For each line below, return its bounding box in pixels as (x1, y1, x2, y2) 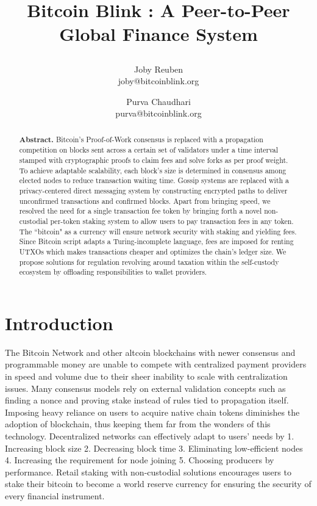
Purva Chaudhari (126, 95, 191, 107)
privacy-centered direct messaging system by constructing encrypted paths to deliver (19, 186, 288, 196)
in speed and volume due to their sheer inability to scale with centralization (5, 370, 288, 383)
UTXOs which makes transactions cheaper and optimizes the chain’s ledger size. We (19, 246, 287, 256)
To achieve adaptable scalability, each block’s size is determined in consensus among (19, 165, 287, 175)
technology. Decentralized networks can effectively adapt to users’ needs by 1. (5, 430, 294, 443)
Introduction (5, 310, 113, 335)
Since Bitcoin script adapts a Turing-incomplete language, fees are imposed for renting (19, 236, 294, 247)
